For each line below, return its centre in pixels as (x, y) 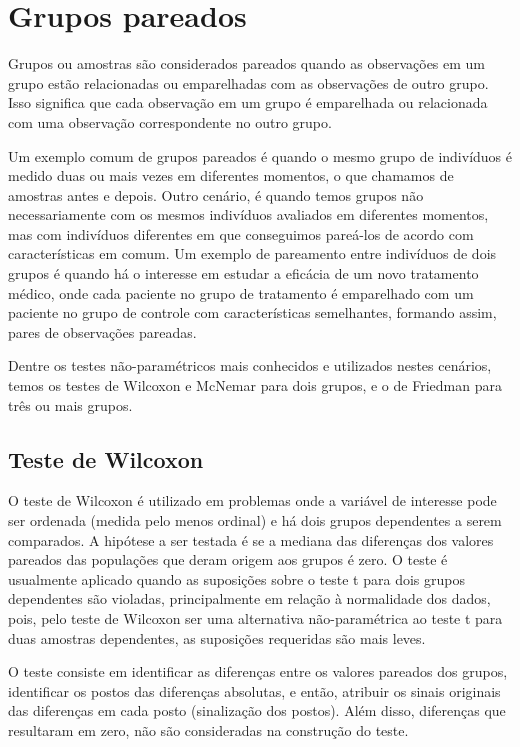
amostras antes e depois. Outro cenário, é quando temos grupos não (216, 194)
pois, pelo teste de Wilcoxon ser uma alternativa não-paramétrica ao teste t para (255, 617)
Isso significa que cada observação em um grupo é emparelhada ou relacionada (248, 102)
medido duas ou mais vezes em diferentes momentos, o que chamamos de (231, 175)
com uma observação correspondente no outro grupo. (170, 121)
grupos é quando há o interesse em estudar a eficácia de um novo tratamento (243, 273)
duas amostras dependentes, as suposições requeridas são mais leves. (217, 637)
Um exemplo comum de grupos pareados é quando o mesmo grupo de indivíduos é (260, 155)
